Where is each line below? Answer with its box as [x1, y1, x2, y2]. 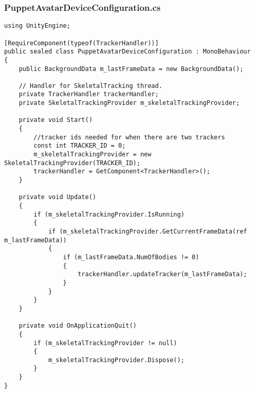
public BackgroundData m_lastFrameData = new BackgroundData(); [19, 65, 244, 73]
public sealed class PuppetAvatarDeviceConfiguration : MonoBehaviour [4, 48, 251, 56]
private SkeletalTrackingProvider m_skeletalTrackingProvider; [19, 99, 240, 107]
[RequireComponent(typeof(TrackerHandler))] [4, 39, 159, 47]
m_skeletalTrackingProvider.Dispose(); [48, 356, 185, 364]
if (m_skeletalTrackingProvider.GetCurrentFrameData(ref [48, 227, 247, 235]
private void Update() [19, 193, 96, 201]
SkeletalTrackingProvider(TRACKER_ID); [4, 159, 140, 167]
